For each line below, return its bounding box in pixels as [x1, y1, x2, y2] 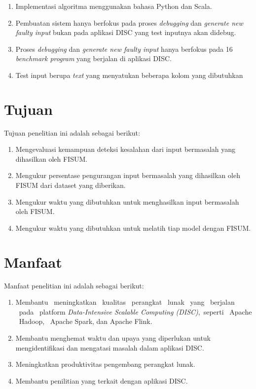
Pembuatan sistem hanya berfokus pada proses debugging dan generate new [15, 17, 243, 28]
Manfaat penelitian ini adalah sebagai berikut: [4, 280, 144, 290]
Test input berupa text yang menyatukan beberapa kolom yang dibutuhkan [15, 70, 243, 80]
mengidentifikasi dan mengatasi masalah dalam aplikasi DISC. [15, 342, 204, 353]
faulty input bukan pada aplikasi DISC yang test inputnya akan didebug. [15, 27, 236, 37]
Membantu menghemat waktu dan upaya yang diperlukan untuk [15, 332, 211, 343]
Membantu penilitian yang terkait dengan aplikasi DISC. [15, 375, 188, 386]
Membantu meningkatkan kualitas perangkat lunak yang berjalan [15, 297, 235, 307]
